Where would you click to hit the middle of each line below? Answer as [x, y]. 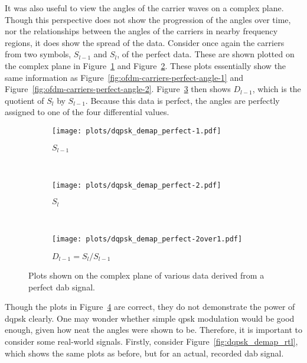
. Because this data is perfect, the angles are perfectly [182, 100]
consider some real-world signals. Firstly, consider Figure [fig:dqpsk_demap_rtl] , [151, 341]
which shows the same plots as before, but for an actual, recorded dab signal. [144, 353]
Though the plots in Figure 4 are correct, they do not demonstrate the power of [150, 307]
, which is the [277, 89]
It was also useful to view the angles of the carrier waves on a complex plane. [144, 8]
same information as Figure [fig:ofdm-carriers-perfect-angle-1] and [124, 77]
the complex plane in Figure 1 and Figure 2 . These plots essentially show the [146, 65]
